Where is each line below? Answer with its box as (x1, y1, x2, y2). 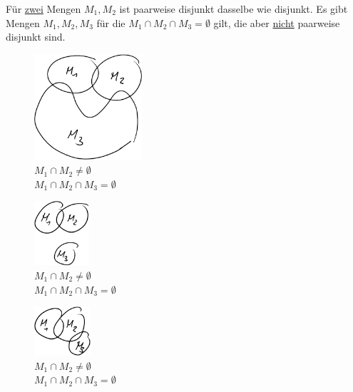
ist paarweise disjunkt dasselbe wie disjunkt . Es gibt (119, 1, 348, 16)
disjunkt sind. (6, 29, 66, 44)
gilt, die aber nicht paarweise (213, 15, 340, 30)
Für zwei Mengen (6, 1, 81, 16)
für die (96, 15, 126, 30)
